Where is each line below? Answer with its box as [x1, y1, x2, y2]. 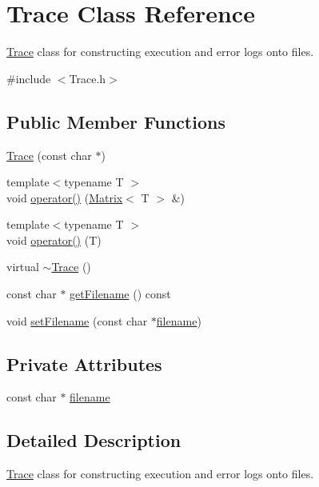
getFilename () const [70, 285, 171, 302]
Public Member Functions [6, 109, 225, 134]
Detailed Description [6, 428, 181, 453]
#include [6, 70, 51, 86]
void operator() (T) [6, 231, 102, 248]
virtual [6, 258, 39, 275]
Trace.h [69, 70, 106, 86]
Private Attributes [6, 351, 162, 376]
